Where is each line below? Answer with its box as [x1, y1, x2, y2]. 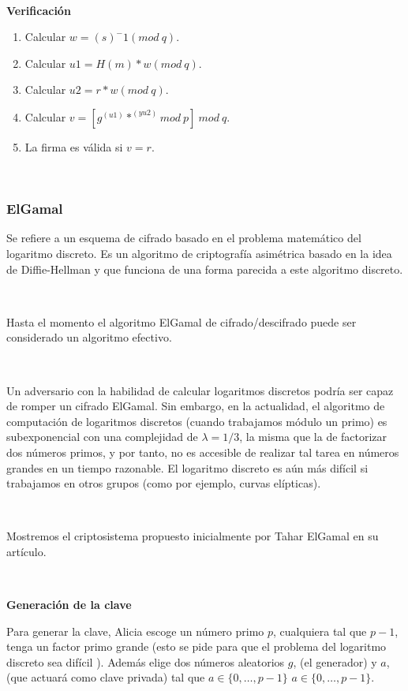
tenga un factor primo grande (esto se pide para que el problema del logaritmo [6, 638, 387, 655]
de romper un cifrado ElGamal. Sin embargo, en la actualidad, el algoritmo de [6, 398, 385, 414]
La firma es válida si [24, 138, 123, 155]
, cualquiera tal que [273, 622, 367, 639]
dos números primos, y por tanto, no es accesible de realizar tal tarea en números [6, 443, 399, 460]
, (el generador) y [293, 653, 377, 670]
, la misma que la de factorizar [239, 428, 387, 445]
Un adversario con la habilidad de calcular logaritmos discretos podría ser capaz [6, 382, 394, 398]
